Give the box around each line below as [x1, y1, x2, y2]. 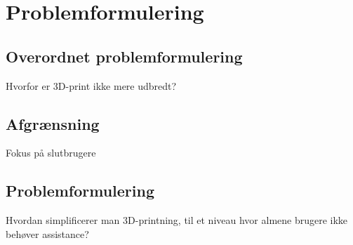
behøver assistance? [6, 226, 89, 241]
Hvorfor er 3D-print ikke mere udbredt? [6, 78, 177, 93]
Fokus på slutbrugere [6, 145, 96, 160]
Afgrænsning [6, 112, 100, 134]
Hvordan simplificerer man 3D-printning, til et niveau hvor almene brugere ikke [6, 213, 348, 227]
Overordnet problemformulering [6, 45, 243, 67]
